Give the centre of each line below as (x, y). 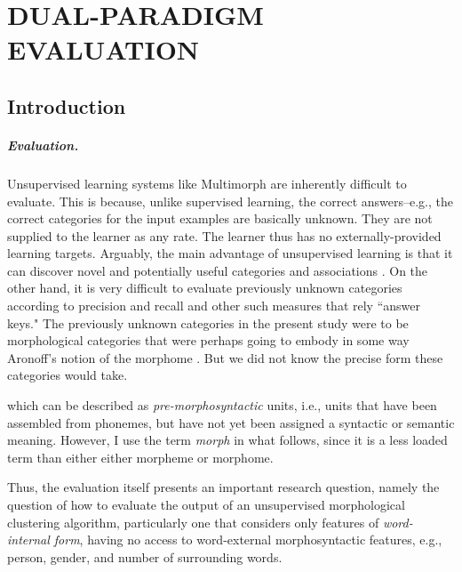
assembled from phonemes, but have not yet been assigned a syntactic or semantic (231, 422)
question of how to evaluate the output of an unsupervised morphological (206, 504)
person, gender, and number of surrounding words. (145, 556)
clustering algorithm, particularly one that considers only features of (193, 522)
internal (28, 540)
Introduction (67, 105)
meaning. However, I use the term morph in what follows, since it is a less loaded (227, 440)
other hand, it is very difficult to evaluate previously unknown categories (205, 288)
